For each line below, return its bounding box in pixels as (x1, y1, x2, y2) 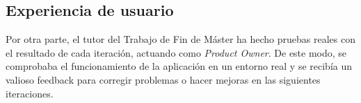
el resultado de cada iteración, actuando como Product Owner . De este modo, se (6, 45, 347, 59)
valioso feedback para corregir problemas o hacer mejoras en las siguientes (6, 72, 321, 86)
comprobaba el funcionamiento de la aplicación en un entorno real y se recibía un (6, 59, 353, 73)
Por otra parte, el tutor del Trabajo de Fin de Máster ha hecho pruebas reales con (6, 32, 355, 46)
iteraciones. (6, 86, 54, 100)
